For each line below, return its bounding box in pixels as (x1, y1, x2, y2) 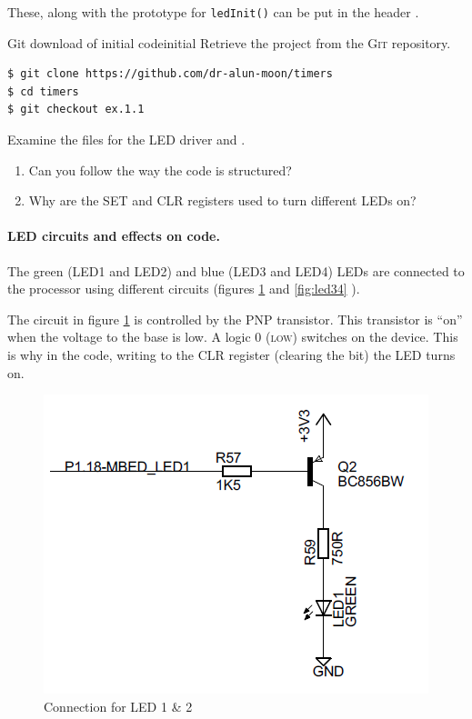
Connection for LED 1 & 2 (44, 696, 193, 715)
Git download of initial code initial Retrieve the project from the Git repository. (7, 33, 451, 52)
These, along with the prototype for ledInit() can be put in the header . (7, 3, 419, 21)
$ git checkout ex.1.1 (7, 103, 145, 116)
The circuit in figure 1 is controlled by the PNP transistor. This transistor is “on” (7, 309, 463, 328)
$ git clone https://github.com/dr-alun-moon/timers (7, 67, 333, 81)
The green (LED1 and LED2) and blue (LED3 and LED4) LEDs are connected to (7, 261, 465, 280)
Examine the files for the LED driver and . (7, 130, 246, 149)
